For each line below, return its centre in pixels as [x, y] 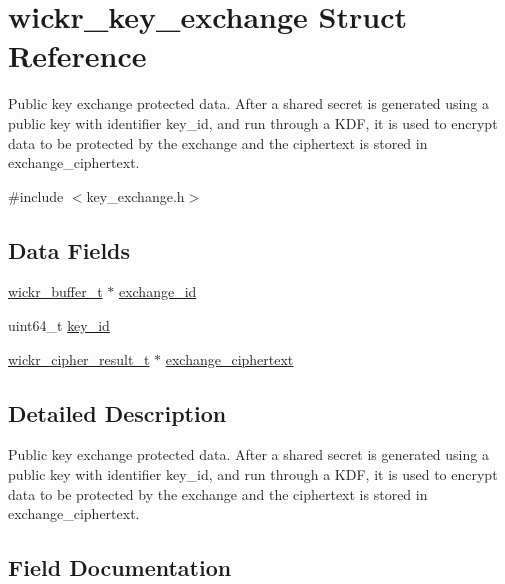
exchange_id [157, 291]
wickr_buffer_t [55, 291]
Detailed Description [117, 412]
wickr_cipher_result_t [79, 358]
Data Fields [69, 249]
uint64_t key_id [59, 325]
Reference [77, 55]
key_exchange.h [135, 195]
